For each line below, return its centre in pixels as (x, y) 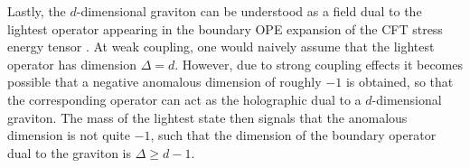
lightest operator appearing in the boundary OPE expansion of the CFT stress (225, 28)
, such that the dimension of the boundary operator (293, 135)
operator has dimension (72, 64)
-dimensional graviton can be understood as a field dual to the (249, 11)
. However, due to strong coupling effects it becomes (319, 64)
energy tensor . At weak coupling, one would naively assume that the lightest (221, 47)
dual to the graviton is (70, 152)
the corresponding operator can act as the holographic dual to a (184, 99)
